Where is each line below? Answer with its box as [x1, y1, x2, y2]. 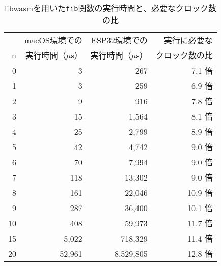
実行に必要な [163, 34, 213, 46]
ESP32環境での [91, 34, 148, 46]
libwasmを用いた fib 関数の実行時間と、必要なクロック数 [4, 2, 216, 14]
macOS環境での [24, 34, 82, 46]
